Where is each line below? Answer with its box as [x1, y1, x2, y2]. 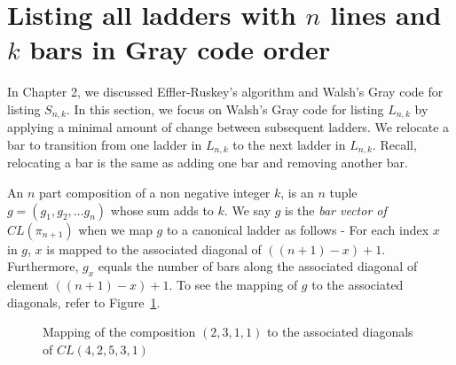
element [7, 275, 50, 293]
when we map [78, 220, 153, 238]
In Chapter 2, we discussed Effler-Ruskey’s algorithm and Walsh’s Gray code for [7, 82, 444, 101]
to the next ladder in [232, 135, 346, 153]
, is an [280, 183, 314, 201]
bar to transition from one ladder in [7, 135, 202, 153]
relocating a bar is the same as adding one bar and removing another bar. [7, 153, 408, 172]
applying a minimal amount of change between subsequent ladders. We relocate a [7, 118, 450, 136]
